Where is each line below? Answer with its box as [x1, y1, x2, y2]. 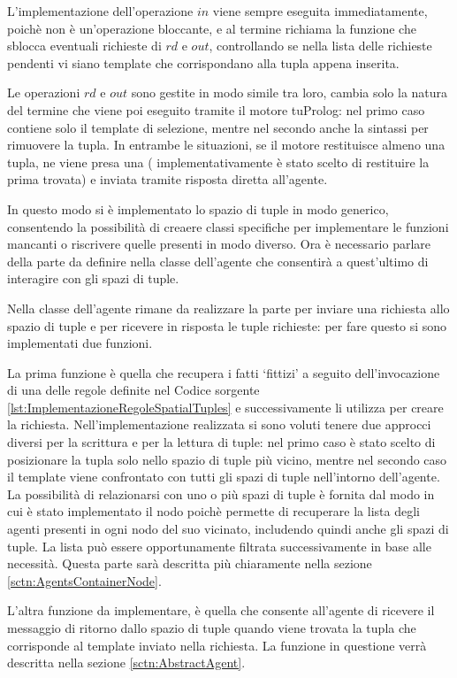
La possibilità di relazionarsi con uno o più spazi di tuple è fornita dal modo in [7, 484, 435, 503]
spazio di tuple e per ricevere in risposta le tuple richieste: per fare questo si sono [7, 316, 446, 335]
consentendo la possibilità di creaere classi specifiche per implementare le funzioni [7, 217, 449, 235]
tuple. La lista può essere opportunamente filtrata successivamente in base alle [7, 536, 431, 555]
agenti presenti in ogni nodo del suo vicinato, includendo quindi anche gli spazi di [7, 520, 449, 538]
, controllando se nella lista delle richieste [209, 36, 432, 55]
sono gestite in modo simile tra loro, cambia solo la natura [131, 83, 448, 102]
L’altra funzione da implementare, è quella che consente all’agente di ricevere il [7, 601, 435, 620]
